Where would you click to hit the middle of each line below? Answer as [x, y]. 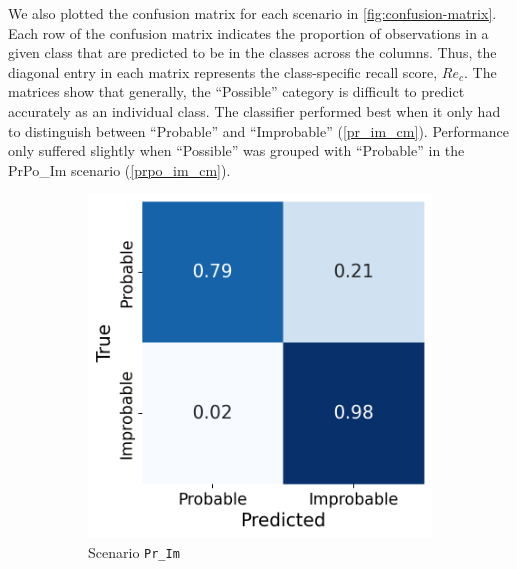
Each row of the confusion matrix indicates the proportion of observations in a [248, 32]
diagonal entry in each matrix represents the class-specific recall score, [223, 71]
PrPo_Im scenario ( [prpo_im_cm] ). [119, 169]
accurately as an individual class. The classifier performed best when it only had [254, 110]
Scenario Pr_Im [134, 551]
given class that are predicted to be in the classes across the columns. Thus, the [252, 52]
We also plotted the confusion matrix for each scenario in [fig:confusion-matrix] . [252, 13]
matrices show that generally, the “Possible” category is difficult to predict [236, 91]
